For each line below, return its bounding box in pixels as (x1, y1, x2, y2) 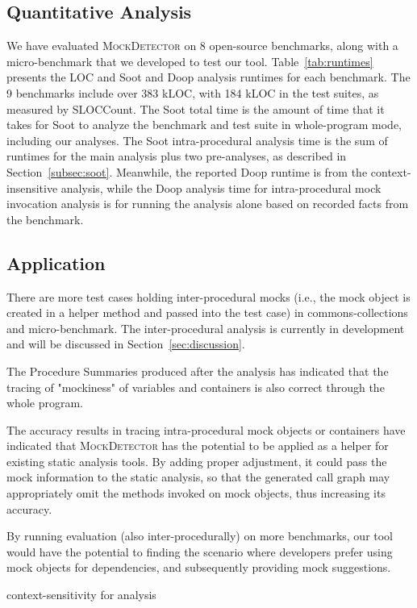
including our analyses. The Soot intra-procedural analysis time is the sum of (6, 131, 388, 148)
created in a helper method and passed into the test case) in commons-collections (6, 304, 408, 321)
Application (6, 250, 106, 275)
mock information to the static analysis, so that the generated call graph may (6, 468, 390, 485)
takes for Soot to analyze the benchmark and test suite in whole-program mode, (6, 116, 402, 133)
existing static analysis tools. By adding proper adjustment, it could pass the (6, 452, 387, 469)
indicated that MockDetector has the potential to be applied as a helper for (6, 437, 389, 454)
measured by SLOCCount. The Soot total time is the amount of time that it (6, 100, 385, 117)
